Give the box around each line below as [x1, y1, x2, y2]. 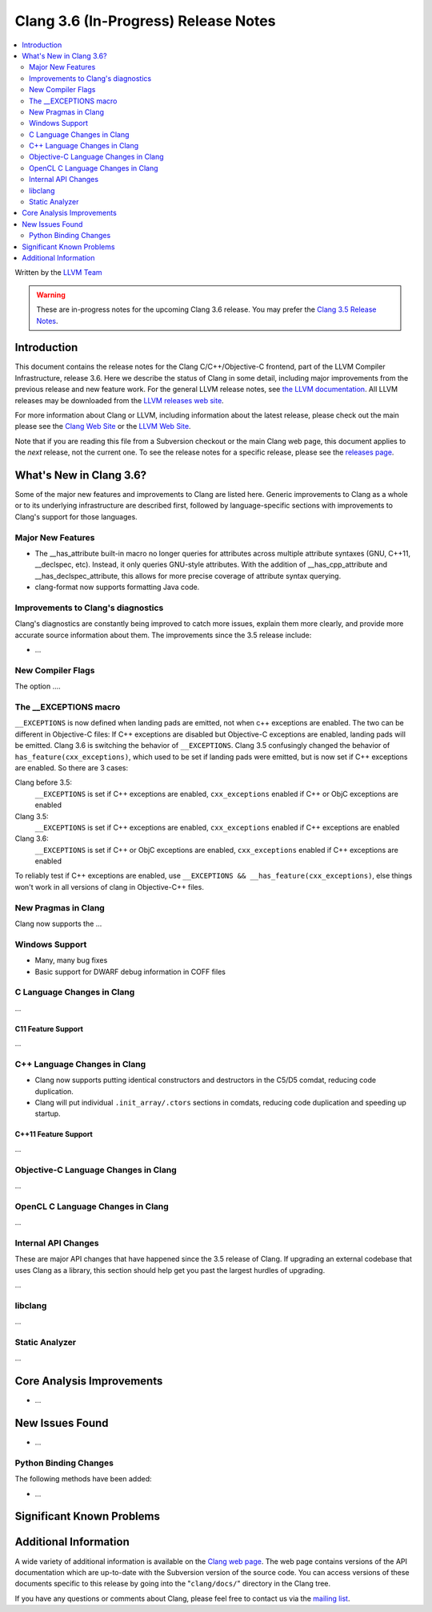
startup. [34, 1109, 61, 1118]
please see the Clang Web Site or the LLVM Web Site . [14, 422, 191, 431]
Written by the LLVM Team [14, 268, 103, 277]
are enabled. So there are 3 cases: [14, 762, 128, 773]
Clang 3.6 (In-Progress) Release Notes [14, 12, 276, 30]
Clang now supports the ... [14, 919, 102, 928]
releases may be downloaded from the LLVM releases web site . [14, 395, 224, 405]
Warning [36, 289, 66, 300]
